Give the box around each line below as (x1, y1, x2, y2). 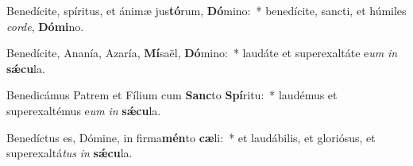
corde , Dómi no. (6, 17, 84, 34)
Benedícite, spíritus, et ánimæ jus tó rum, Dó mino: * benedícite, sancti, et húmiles (6, 2, 407, 18)
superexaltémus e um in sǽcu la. (6, 102, 161, 118)
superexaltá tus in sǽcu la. (6, 145, 133, 161)
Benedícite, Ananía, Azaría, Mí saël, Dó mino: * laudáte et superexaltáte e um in (6, 44, 398, 61)
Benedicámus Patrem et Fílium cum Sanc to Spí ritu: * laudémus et (6, 87, 338, 103)
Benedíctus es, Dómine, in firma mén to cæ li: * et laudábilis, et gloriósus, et (6, 129, 376, 145)
